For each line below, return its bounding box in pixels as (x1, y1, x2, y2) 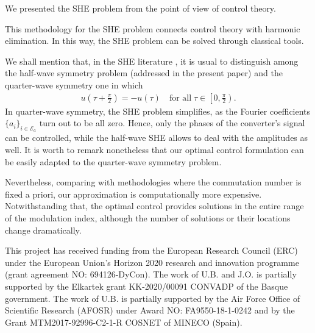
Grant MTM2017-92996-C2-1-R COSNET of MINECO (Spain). (5, 315, 242, 328)
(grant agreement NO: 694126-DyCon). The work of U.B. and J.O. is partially (5, 268, 297, 281)
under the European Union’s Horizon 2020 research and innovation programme (5, 256, 299, 268)
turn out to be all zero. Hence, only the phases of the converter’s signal (39, 116, 305, 129)
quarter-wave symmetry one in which (5, 78, 143, 91)
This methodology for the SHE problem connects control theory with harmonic (5, 22, 300, 35)
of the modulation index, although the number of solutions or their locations (5, 211, 291, 224)
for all (169, 93, 192, 102)
